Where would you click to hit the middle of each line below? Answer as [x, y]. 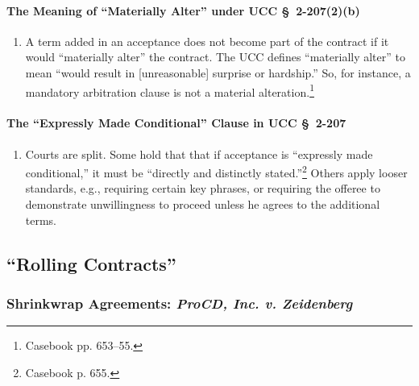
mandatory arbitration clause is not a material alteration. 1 [170, 90]
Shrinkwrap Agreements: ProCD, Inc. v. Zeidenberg [180, 303]
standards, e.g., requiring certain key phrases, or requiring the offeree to [203, 188]
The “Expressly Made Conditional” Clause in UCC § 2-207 [176, 123]
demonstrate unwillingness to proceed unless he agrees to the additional [203, 204]
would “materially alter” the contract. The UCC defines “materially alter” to [215, 57]
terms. [41, 220]
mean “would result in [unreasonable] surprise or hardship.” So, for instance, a [218, 72]
